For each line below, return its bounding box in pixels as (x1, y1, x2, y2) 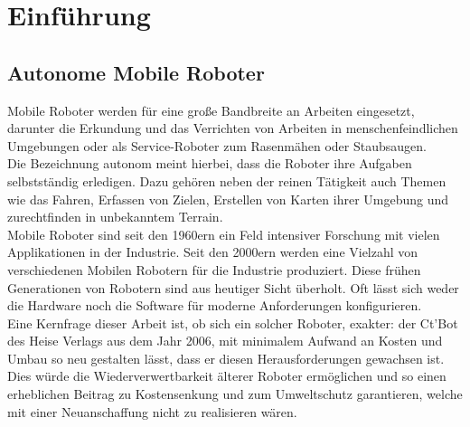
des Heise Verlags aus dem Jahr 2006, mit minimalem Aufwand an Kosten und (7, 331, 443, 350)
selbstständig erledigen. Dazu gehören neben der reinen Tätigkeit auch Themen (7, 171, 446, 190)
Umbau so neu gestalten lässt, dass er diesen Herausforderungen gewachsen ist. (7, 348, 445, 367)
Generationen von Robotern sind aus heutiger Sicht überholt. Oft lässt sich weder (7, 278, 459, 297)
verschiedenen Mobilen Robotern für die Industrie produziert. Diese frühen (7, 260, 421, 279)
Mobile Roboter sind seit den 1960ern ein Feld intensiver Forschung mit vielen (7, 224, 440, 243)
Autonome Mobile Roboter (7, 58, 265, 86)
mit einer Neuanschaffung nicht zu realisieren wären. (7, 402, 297, 421)
